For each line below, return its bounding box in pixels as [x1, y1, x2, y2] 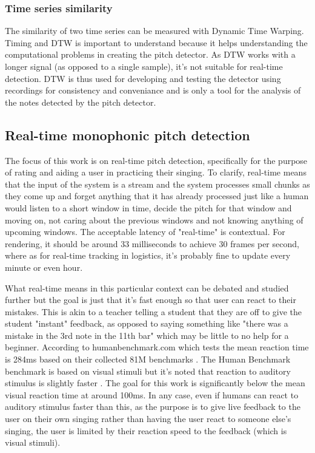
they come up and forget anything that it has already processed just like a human [5, 189, 309, 202]
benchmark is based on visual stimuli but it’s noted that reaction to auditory [5, 364, 291, 377]
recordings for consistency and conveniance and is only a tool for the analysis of [5, 84, 301, 97]
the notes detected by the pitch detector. [5, 95, 156, 108]
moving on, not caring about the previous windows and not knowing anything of [5, 213, 303, 226]
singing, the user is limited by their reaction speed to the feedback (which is [5, 424, 287, 437]
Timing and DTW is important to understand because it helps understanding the [5, 36, 308, 49]
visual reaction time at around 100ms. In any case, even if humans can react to [5, 388, 299, 401]
